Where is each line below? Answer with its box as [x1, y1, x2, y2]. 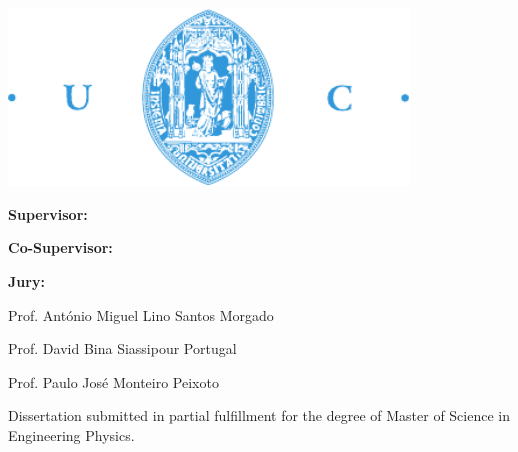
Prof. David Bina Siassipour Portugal [8, 338, 237, 359]
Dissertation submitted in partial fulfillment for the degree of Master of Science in [8, 405, 510, 426]
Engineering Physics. [8, 425, 135, 446]
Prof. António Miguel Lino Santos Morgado [8, 304, 274, 325]
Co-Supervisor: [8, 237, 113, 258]
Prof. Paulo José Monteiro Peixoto [8, 371, 219, 392]
